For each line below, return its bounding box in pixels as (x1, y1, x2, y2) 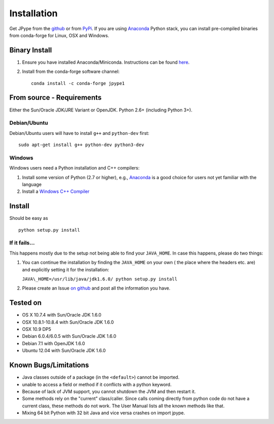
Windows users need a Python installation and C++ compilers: (9, 165, 140, 171)
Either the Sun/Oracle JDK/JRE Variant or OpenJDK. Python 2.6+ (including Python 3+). (9, 107, 193, 113)
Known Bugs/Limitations (9, 361, 89, 370)
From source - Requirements (9, 93, 102, 102)
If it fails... (9, 239, 35, 246)
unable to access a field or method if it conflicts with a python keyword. (22, 381, 172, 387)
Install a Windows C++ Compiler (22, 188, 90, 194)
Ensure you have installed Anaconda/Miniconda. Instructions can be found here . (22, 59, 190, 65)
